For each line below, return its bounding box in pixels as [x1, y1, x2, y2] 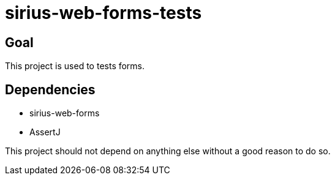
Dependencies [5, 81, 96, 97]
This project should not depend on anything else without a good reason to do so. [5, 146, 331, 157]
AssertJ [29, 127, 61, 138]
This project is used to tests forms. [5, 61, 145, 72]
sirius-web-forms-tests [5, 2, 202, 23]
